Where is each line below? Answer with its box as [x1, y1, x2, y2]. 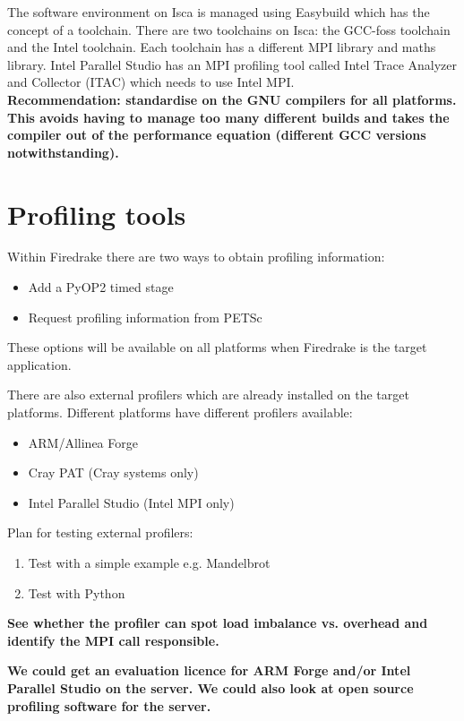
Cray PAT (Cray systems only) [28, 463, 199, 482]
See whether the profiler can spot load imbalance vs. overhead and [7, 614, 428, 632]
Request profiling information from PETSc [28, 307, 262, 326]
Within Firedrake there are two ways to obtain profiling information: [7, 247, 385, 266]
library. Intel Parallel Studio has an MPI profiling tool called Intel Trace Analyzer [7, 55, 458, 73]
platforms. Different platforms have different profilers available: [7, 403, 353, 422]
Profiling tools [7, 195, 186, 232]
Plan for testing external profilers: [7, 523, 193, 542]
